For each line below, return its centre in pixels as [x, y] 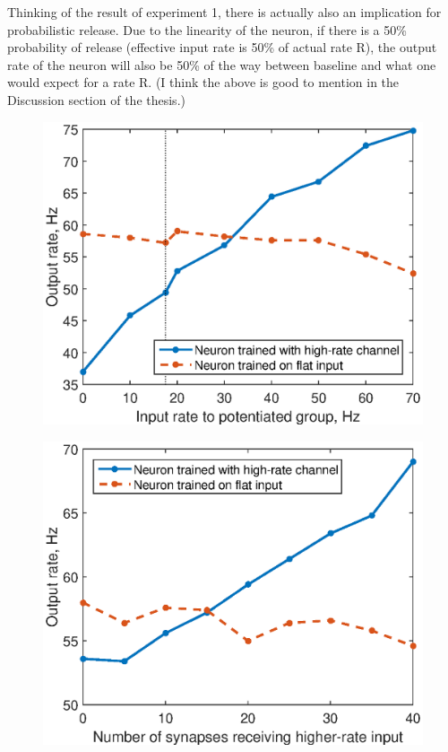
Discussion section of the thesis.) [96, 99]
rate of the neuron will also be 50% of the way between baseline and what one [222, 64]
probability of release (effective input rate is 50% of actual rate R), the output [222, 47]
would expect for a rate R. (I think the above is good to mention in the [203, 82]
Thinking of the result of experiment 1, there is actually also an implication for [224, 12]
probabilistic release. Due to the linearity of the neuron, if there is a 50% [207, 29]
